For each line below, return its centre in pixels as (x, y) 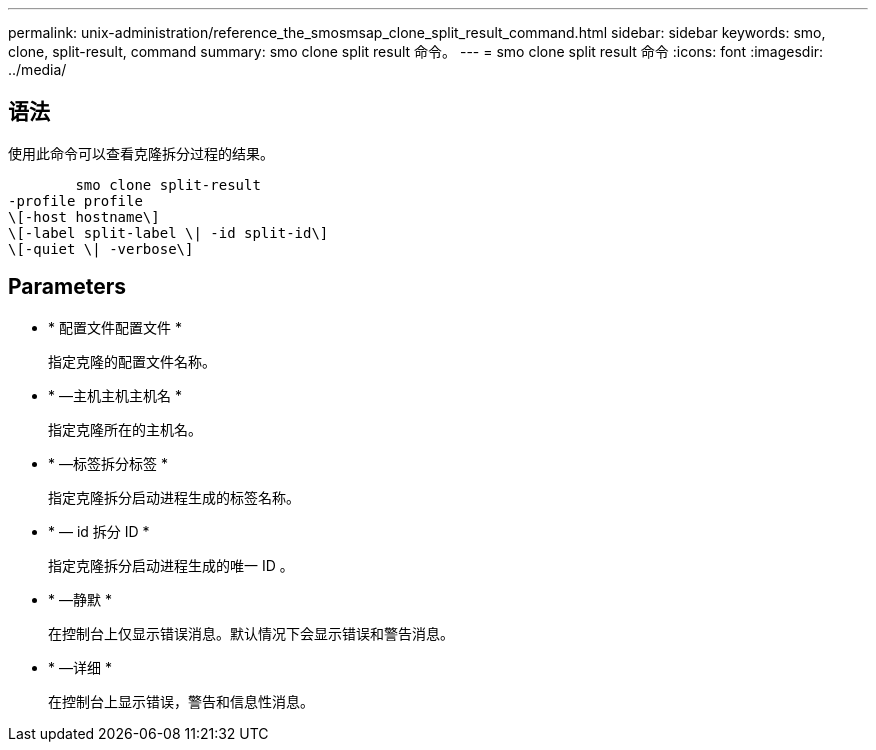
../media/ (37, 69)
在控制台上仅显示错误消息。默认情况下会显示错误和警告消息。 (251, 633)
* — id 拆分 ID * (99, 531)
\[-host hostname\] (84, 216)
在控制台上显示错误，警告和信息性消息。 (181, 701)
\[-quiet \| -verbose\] (101, 248)
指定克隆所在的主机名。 (125, 429)
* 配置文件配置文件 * (115, 327)
